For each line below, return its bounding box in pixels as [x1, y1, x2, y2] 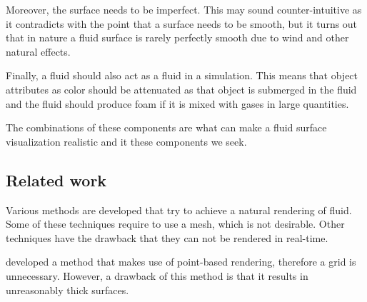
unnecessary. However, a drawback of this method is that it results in [6, 268, 308, 283]
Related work [6, 168, 107, 191]
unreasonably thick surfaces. [6, 282, 129, 297]
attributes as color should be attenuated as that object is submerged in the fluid [6, 81, 357, 96]
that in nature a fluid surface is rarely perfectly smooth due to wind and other [6, 30, 349, 45]
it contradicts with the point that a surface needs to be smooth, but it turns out [6, 16, 358, 31]
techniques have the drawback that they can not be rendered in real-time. [6, 230, 328, 245]
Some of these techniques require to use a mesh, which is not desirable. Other [6, 216, 345, 231]
